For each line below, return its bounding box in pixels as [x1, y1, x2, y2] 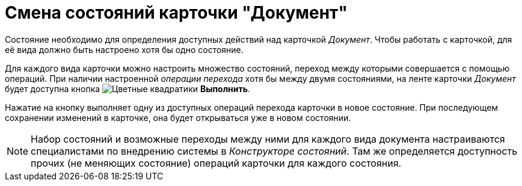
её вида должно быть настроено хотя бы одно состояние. [5, 44, 244, 55]
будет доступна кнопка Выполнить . [5, 83, 251, 94]
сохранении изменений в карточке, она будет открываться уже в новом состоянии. [5, 112, 351, 123]
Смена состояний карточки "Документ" [5, 2, 348, 23]
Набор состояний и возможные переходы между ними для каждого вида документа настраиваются [31, 132, 505, 145]
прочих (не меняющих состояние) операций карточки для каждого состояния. [31, 157, 402, 169]
